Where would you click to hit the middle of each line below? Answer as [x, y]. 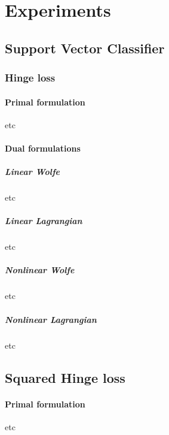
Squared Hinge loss [65, 377]
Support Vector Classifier [85, 48]
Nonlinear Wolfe [40, 270]
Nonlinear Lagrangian [51, 319]
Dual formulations [43, 148]
